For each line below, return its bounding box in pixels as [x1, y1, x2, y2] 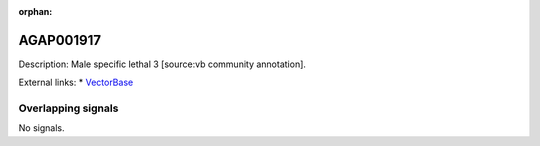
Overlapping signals [18, 101, 119, 115]
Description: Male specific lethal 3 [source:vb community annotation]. [18, 58, 307, 70]
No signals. [18, 122, 65, 134]
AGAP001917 [18, 31, 102, 49]
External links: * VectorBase [18, 76, 134, 89]
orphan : [18, 6, 53, 17]
